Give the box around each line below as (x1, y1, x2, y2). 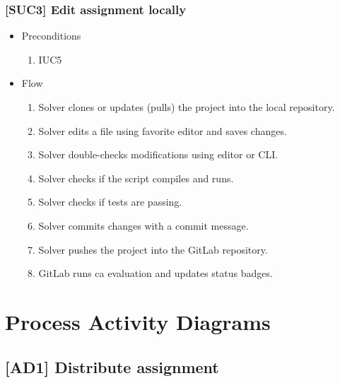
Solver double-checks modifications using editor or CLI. (38, 147, 279, 162)
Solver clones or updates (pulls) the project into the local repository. (38, 100, 335, 114)
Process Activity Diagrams (5, 307, 271, 336)
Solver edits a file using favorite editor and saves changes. (38, 123, 287, 138)
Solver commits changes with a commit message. (38, 218, 249, 232)
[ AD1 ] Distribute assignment (5, 355, 219, 377)
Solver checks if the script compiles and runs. (38, 170, 234, 185)
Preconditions (21, 28, 81, 43)
